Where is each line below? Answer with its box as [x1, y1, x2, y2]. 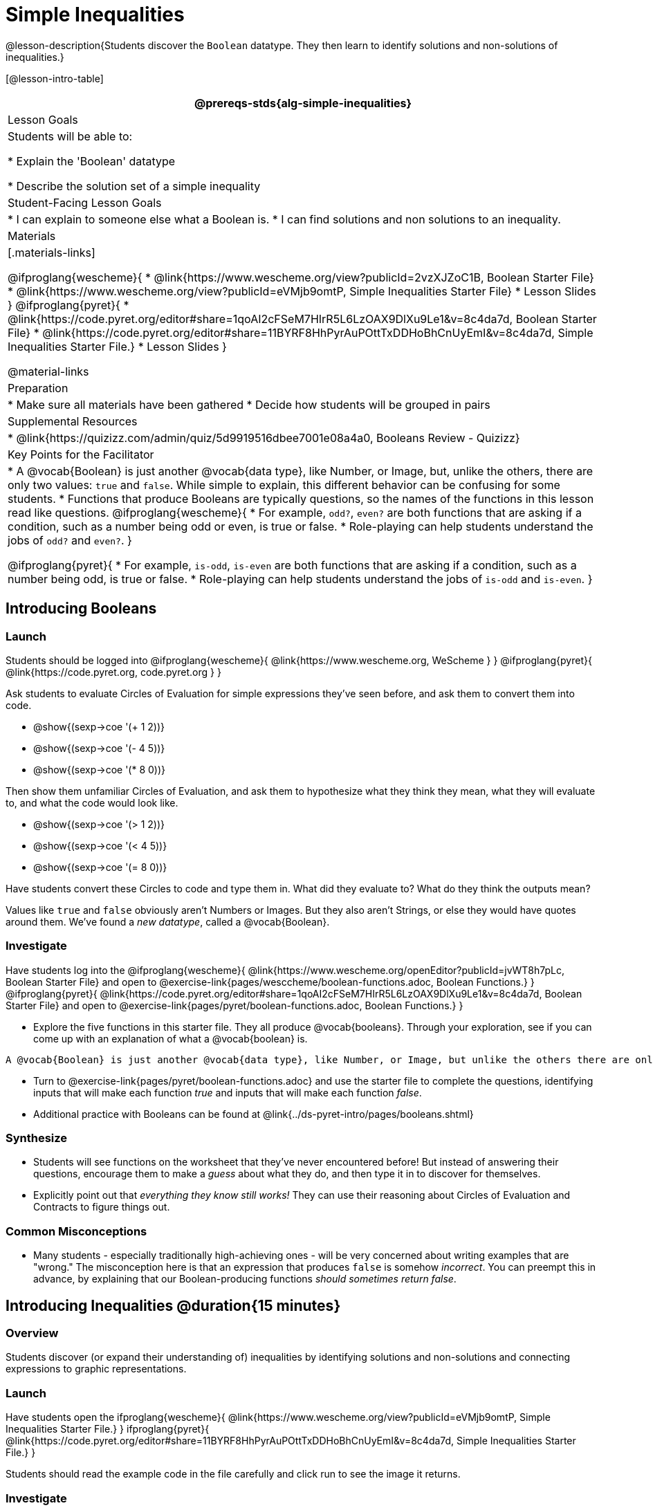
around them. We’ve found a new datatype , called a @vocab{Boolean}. [6, 915, 330, 928]
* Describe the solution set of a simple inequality [8, 178, 261, 193]
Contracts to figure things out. [33, 1201, 170, 1213]
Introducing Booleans [6, 600, 157, 618]
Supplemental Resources [8, 414, 138, 428]
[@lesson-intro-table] [6, 72, 104, 84]
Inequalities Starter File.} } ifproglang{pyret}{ [6, 1423, 210, 1435]
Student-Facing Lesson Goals [8, 195, 162, 210]
